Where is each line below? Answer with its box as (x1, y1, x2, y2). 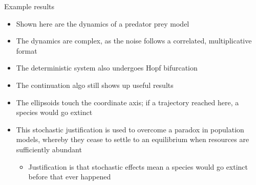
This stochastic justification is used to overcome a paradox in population (16, 124, 244, 134)
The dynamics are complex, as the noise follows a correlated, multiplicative (16, 35, 252, 46)
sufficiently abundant (16, 144, 82, 154)
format (16, 45, 37, 56)
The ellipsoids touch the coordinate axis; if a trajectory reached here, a (16, 97, 239, 107)
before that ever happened (28, 171, 111, 182)
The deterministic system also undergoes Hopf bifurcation (16, 62, 198, 73)
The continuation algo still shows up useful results (16, 79, 174, 90)
